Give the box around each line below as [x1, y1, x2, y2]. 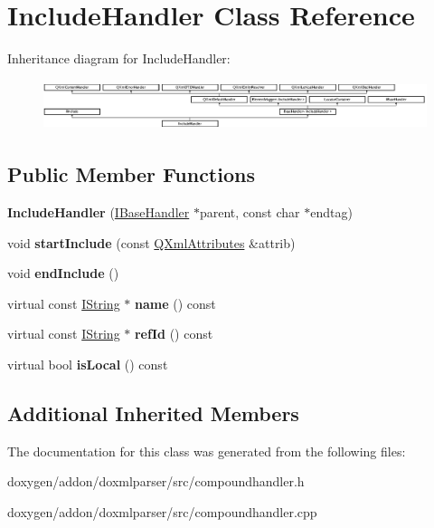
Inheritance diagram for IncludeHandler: [7, 49, 231, 68]
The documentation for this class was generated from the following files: [7, 441, 406, 460]
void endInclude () [7, 264, 119, 283]
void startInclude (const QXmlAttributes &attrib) [7, 233, 296, 252]
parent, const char [199, 202, 300, 221]
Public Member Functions [7, 160, 255, 188]
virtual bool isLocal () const [7, 354, 168, 373]
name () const [134, 293, 216, 312]
